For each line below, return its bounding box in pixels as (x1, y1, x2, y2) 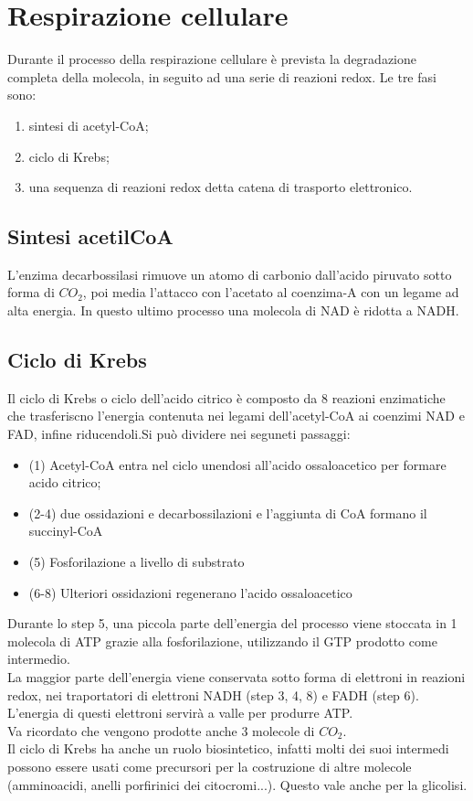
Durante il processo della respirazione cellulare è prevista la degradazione (7, 49, 416, 69)
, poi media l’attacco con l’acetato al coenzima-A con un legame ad (82, 283, 459, 302)
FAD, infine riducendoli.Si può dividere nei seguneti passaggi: (7, 424, 351, 443)
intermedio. (7, 649, 70, 668)
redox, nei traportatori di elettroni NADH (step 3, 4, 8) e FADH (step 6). (7, 685, 419, 704)
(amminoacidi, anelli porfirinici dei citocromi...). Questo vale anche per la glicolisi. (7, 774, 468, 794)
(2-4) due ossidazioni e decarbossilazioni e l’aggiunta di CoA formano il (28, 503, 427, 522)
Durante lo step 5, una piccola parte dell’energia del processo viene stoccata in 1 (7, 614, 457, 633)
